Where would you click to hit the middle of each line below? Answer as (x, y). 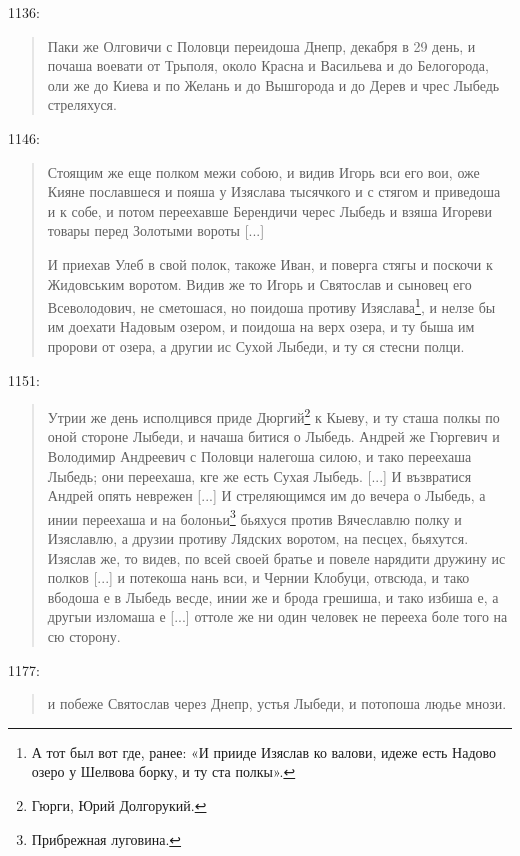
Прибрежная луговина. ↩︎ (106, 838)
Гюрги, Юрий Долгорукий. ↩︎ (119, 804)
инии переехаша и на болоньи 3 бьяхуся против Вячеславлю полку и (254, 517)
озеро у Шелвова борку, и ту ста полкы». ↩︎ (163, 771)
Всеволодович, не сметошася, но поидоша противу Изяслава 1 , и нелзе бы (271, 305)
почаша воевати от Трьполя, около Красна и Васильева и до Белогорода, (268, 65)
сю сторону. (84, 636)
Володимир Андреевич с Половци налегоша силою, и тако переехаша (259, 456)
